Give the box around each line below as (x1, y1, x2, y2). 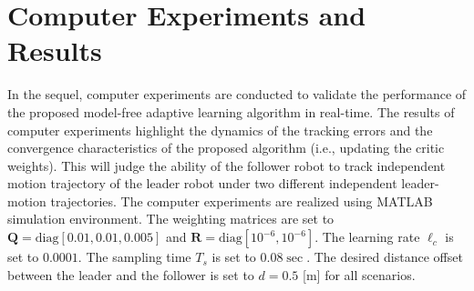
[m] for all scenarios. (303, 265, 416, 284)
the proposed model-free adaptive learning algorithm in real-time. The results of (7, 102, 455, 121)
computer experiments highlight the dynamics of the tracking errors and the (7, 120, 433, 139)
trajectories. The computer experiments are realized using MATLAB (50, 191, 433, 210)
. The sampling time (77, 247, 191, 266)
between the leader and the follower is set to (7, 265, 254, 284)
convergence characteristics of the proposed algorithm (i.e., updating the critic (7, 138, 445, 157)
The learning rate (322, 227, 420, 246)
